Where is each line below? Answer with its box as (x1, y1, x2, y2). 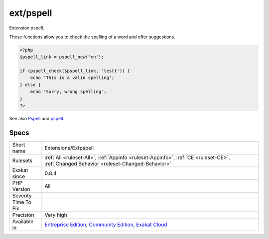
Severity (12, 192, 32, 199)
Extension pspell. (9, 25, 45, 31)
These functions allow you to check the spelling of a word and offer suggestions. (9, 34, 175, 40)
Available (12, 218, 34, 225)
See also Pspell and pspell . (9, 116, 65, 122)
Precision (12, 211, 34, 218)
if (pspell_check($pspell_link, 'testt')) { (19, 68, 131, 74)
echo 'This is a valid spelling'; (30, 75, 115, 80)
